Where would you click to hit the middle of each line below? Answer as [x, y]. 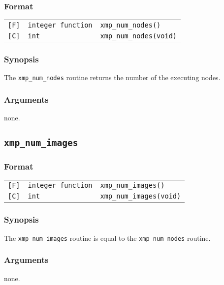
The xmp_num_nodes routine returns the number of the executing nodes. [112, 77]
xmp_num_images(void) [141, 196]
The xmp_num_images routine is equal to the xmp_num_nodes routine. [107, 238]
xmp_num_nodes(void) [139, 36]
